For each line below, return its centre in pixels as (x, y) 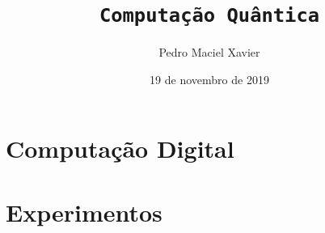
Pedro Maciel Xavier (209, 52)
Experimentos (84, 212)
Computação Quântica (209, 16)
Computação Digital (120, 148)
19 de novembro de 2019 (209, 79)
